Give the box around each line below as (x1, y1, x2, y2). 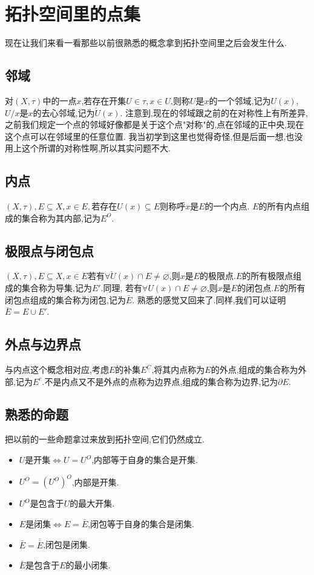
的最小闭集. (65, 559, 111, 571)
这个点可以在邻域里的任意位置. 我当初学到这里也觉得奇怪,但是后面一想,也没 (5, 130, 303, 142)
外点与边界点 (5, 335, 81, 353)
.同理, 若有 (100, 281, 143, 294)
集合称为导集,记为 (21, 281, 92, 294)
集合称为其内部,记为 (21, 211, 100, 224)
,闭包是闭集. (43, 538, 90, 551)
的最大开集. (70, 497, 115, 510)
